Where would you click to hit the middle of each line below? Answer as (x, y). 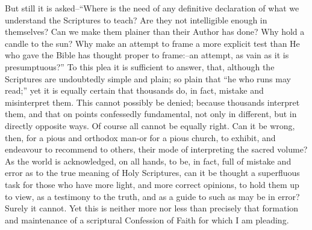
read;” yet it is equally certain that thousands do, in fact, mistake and (134, 90)
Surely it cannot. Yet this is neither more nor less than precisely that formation (152, 208)
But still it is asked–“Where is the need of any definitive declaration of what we (152, 8)
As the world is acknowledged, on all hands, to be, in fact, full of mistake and (148, 161)
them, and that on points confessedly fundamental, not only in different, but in (151, 114)
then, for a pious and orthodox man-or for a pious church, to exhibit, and (140, 137)
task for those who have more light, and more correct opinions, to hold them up (152, 184)
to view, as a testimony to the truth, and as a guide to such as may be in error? (152, 196)
